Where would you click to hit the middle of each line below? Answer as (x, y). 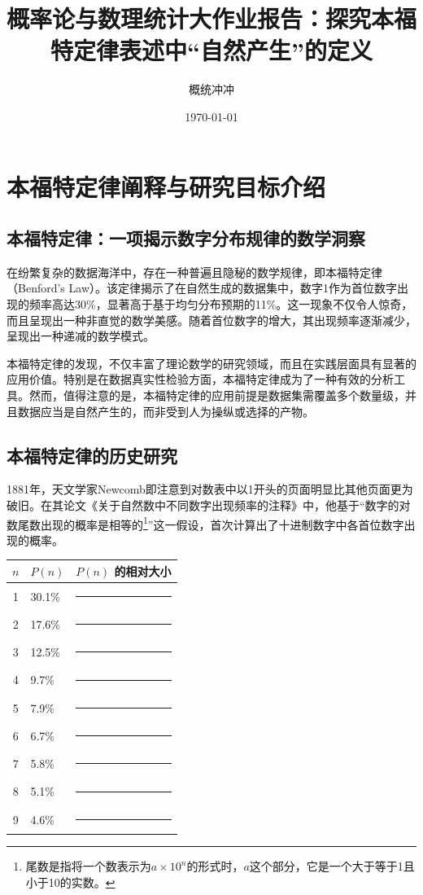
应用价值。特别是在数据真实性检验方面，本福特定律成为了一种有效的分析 (200, 379)
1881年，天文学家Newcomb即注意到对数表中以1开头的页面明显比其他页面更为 (210, 489)
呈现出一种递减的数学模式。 (81, 336)
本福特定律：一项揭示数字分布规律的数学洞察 (186, 238)
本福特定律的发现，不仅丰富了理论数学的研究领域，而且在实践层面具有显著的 (211, 363)
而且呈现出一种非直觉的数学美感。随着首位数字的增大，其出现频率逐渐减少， (211, 320)
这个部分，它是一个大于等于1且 (332, 866)
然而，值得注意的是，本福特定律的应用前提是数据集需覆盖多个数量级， (217, 395)
